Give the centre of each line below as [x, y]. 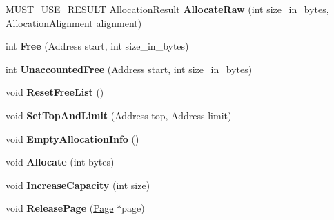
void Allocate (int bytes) [60, 162]
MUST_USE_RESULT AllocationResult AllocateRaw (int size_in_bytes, [167, 9]
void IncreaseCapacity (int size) [78, 184]
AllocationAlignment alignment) [74, 22]
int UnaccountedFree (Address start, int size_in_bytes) [129, 69]
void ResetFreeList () [55, 92]
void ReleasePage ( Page [60, 208]
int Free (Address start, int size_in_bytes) [97, 46]
